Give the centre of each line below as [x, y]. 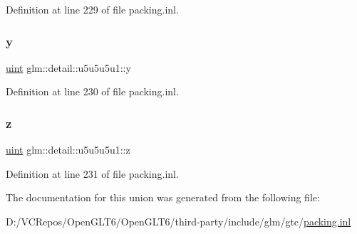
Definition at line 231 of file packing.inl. [92, 173]
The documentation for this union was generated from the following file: [163, 197]
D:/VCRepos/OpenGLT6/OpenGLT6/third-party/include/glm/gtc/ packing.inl [178, 221]
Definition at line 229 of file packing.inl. [92, 9]
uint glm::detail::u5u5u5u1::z [68, 150]
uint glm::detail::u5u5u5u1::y [68, 67]
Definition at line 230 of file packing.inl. [92, 91]
